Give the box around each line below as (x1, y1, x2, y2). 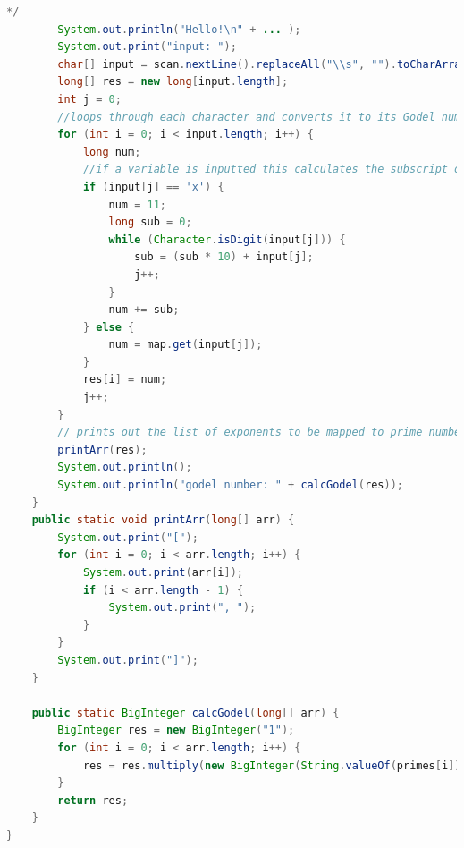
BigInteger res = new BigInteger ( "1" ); (57, 724, 295, 737)
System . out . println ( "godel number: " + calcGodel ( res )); (57, 479, 403, 492)
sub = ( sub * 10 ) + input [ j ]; (134, 250, 314, 264)
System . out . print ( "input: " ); (57, 40, 237, 54)
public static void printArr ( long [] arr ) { (31, 513, 295, 527)
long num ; (82, 145, 141, 158)
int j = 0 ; (57, 92, 122, 106)
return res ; (57, 793, 129, 807)
